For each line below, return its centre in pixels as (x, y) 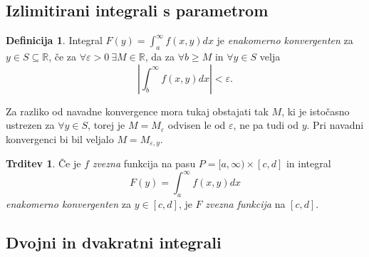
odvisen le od (197, 125)
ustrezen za (30, 125)
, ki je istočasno (316, 111)
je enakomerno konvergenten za (285, 40)
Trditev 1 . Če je (43, 163)
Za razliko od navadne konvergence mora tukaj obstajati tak (137, 111)
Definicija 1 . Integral (54, 40)
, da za (160, 56)
